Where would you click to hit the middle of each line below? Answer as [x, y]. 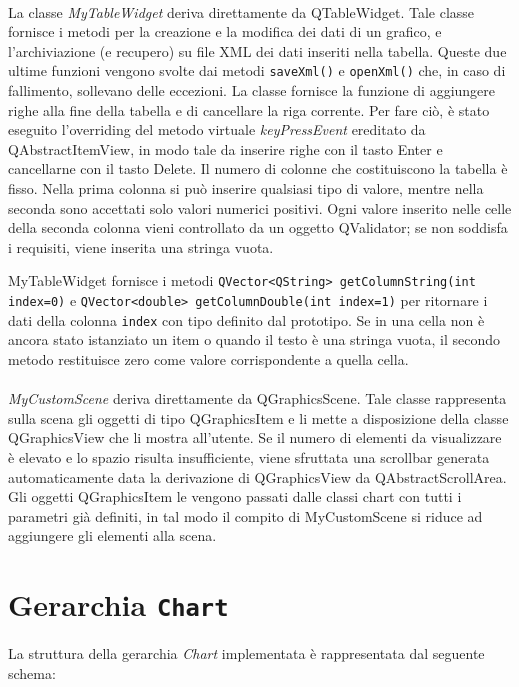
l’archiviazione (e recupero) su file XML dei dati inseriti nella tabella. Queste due [257, 50]
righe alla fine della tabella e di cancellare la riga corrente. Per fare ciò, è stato [249, 109]
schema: [32, 672]
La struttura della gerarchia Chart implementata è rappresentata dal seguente [246, 653]
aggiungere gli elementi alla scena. [112, 535]
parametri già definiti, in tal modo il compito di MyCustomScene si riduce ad [245, 515]
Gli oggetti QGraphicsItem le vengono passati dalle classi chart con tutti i [235, 496]
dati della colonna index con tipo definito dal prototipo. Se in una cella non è [246, 319]
